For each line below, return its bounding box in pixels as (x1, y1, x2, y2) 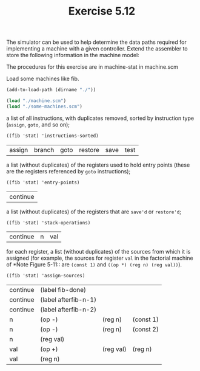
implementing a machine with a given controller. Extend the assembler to (6, 45, 188, 52)
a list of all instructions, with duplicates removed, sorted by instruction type (6, 114, 195, 122)
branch (34, 145, 55, 154)
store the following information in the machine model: (6, 52, 139, 59)
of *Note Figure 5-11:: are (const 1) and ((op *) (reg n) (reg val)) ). (6, 261, 182, 268)
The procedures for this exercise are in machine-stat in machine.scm (6, 63, 179, 71)
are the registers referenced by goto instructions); (6, 167, 131, 175)
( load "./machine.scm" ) (6, 98, 67, 104)
